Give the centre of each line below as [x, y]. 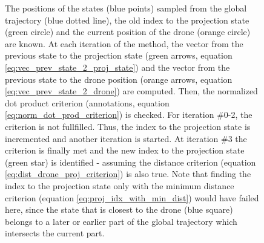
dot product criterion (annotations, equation [87, 102]
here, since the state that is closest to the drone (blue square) [119, 209]
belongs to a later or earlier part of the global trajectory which [121, 221]
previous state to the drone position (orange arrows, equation [119, 79]
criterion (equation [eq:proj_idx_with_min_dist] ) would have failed [132, 197]
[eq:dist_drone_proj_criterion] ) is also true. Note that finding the [128, 174]
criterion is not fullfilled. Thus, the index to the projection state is [128, 126]
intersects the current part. [55, 233]
